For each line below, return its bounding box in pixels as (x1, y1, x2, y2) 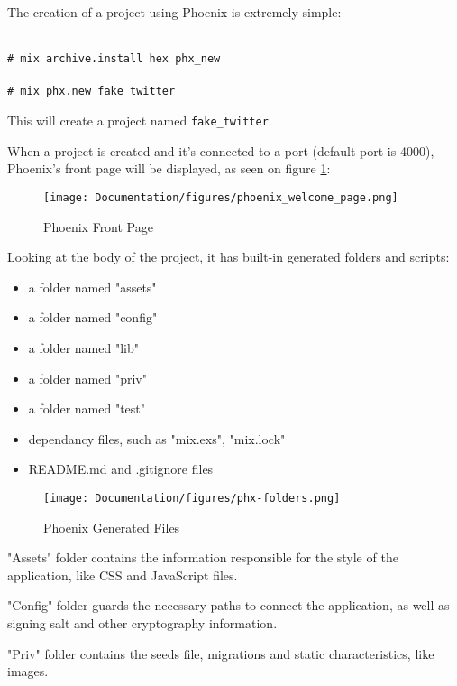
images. (7, 662, 49, 681)
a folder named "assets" (28, 277, 157, 296)
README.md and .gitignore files (28, 459, 214, 478)
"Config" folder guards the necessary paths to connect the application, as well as (7, 596, 450, 615)
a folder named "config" (28, 308, 158, 327)
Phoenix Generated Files (43, 517, 180, 536)
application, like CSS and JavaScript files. (7, 565, 238, 584)
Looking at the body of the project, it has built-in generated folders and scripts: (7, 247, 450, 266)
